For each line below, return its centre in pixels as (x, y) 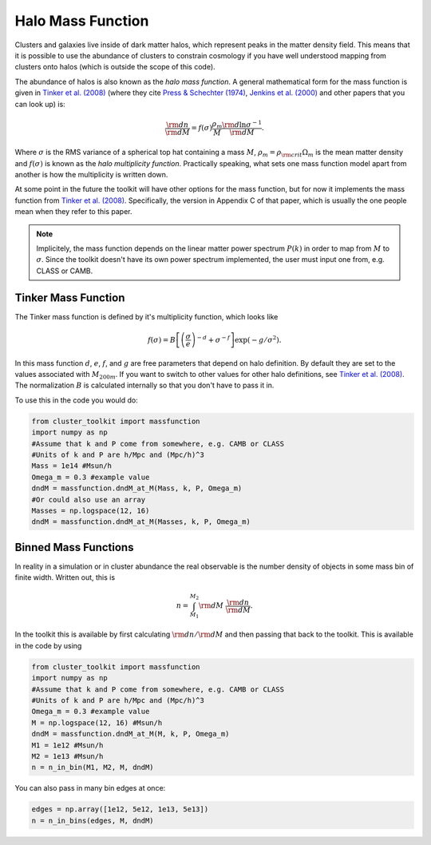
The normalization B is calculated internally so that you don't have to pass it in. (144, 385)
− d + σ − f (214, 339)
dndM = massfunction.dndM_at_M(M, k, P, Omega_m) (130, 734)
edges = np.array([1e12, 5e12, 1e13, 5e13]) (120, 809)
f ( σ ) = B (162, 340)
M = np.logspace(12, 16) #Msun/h (97, 722)
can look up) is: (40, 104)
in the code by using (48, 645)
